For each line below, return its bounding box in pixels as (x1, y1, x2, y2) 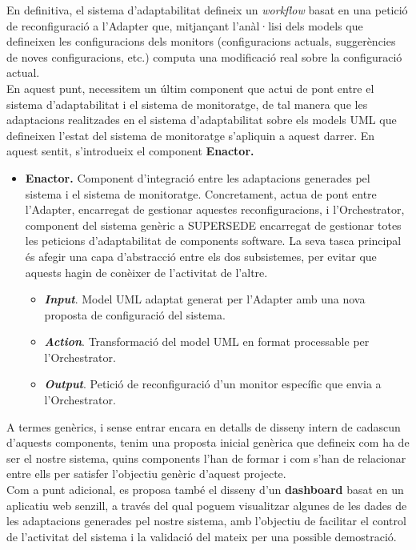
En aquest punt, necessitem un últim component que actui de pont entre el (6, 79, 374, 96)
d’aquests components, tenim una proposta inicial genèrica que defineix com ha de (6, 434, 410, 451)
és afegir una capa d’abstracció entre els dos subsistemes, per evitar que (25, 247, 377, 264)
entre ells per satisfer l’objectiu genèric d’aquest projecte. (6, 465, 286, 482)
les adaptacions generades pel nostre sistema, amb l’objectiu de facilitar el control (6, 512, 406, 529)
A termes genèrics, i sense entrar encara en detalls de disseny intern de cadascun (6, 418, 401, 435)
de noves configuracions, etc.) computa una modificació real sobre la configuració (6, 48, 402, 65)
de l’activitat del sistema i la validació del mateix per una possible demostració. (6, 528, 397, 544)
